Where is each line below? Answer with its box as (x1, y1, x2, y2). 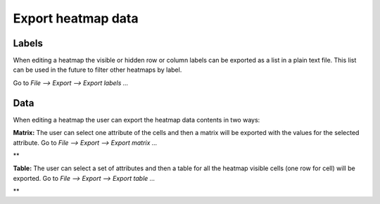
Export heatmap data (13, 11, 139, 26)
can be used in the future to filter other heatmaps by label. (13, 65, 182, 74)
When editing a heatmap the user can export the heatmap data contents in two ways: (13, 115, 260, 124)
